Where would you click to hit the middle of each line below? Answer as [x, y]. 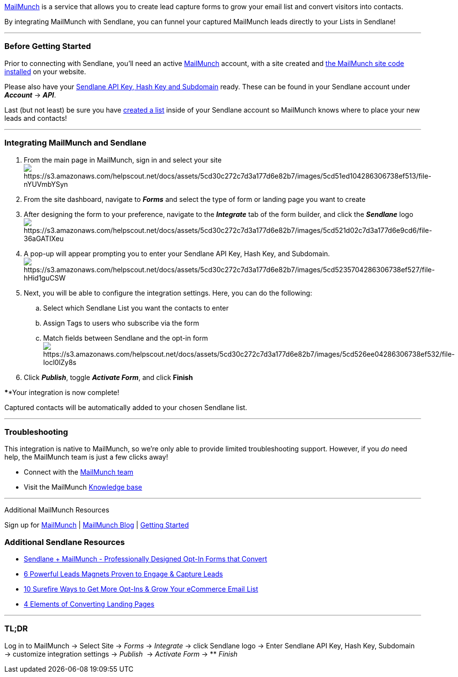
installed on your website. [45, 71]
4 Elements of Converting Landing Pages [89, 604]
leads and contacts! [36, 118]
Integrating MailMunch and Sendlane [76, 143]
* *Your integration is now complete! [62, 392]
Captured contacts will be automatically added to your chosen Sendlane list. [126, 407]
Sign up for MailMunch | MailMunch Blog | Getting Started [97, 525]
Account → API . [30, 95]
